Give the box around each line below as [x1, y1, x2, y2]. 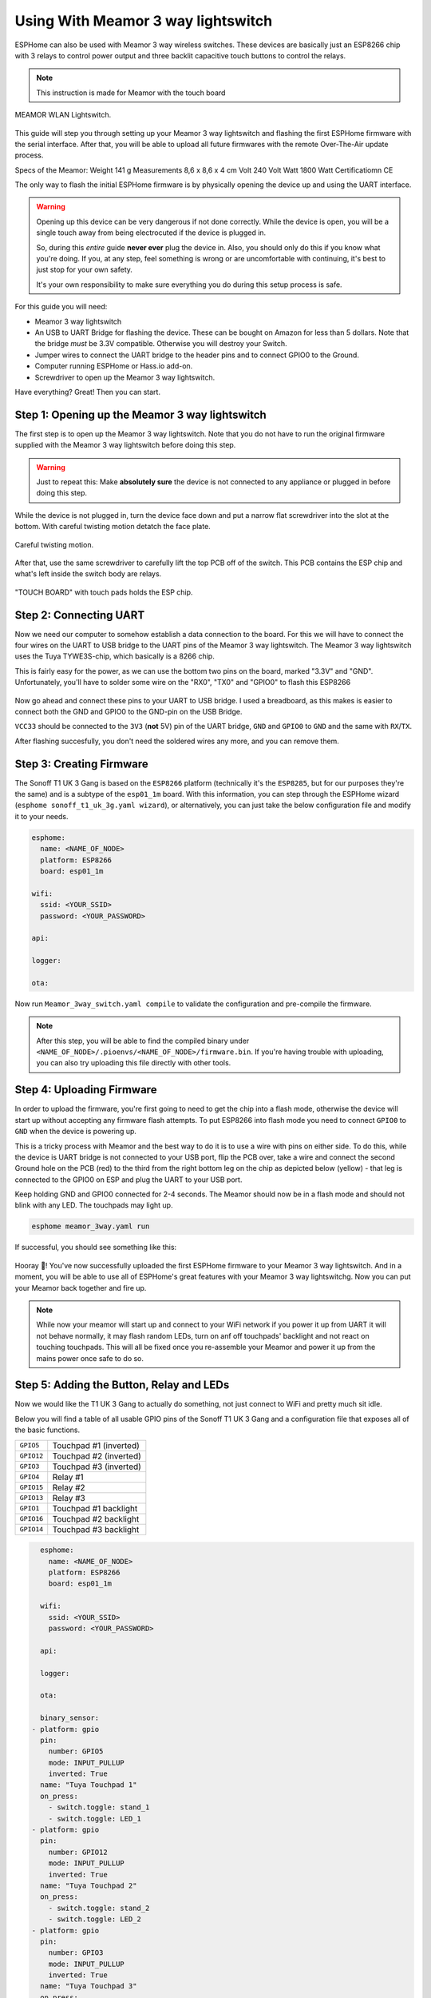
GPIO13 [19, 1494, 44, 1502]
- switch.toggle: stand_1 [48, 1803, 150, 1812]
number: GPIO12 [48, 1847, 108, 1857]
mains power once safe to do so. [36, 1353, 144, 1363]
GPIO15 [19, 1483, 44, 1492]
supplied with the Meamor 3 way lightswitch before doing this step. [14, 440, 236, 450]
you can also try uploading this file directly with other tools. [36, 1058, 231, 1068]
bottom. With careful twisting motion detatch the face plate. [14, 522, 211, 531]
